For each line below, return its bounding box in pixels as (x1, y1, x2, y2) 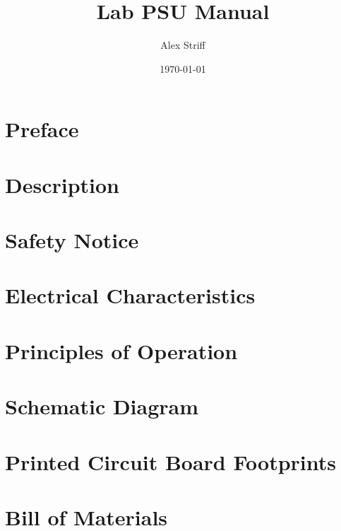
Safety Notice (5, 226, 139, 255)
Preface (5, 115, 79, 144)
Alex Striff (160, 37, 205, 52)
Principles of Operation (5, 336, 238, 365)
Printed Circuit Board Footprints (5, 447, 337, 476)
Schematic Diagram (5, 392, 199, 421)
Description (5, 170, 120, 199)
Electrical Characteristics (5, 281, 256, 310)
